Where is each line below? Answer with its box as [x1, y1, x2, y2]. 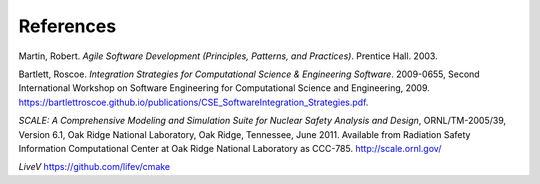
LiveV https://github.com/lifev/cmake [18, 161, 171, 173]
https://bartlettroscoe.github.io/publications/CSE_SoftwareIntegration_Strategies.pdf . [18, 96, 369, 108]
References [18, 15, 117, 37]
